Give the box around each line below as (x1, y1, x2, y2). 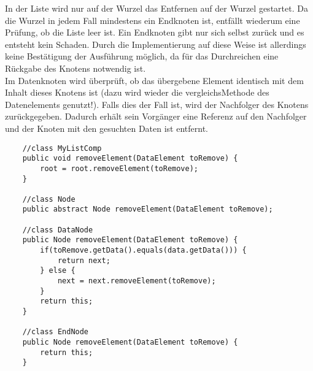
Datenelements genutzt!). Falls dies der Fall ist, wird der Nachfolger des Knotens (5, 98, 309, 110)
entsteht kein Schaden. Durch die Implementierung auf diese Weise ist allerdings (5, 37, 306, 50)
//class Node (22, 194, 75, 204)
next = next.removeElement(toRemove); (57, 277, 216, 286)
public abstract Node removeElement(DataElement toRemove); (22, 205, 273, 214)
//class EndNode (22, 327, 89, 337)
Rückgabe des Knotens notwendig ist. (5, 61, 146, 74)
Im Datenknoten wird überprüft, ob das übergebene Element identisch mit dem (5, 74, 304, 86)
